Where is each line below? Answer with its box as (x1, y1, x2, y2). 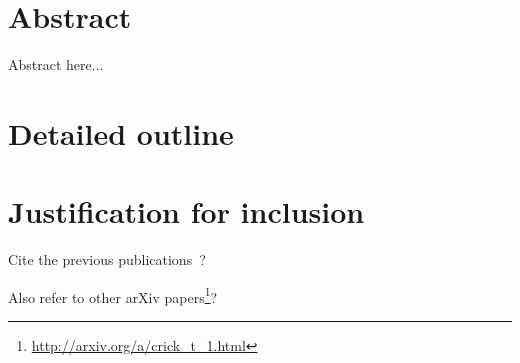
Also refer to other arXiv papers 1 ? (8, 283, 218, 307)
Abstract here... (8, 54, 104, 75)
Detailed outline (8, 112, 234, 153)
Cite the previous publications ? (8, 249, 206, 270)
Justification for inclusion (8, 191, 365, 232)
